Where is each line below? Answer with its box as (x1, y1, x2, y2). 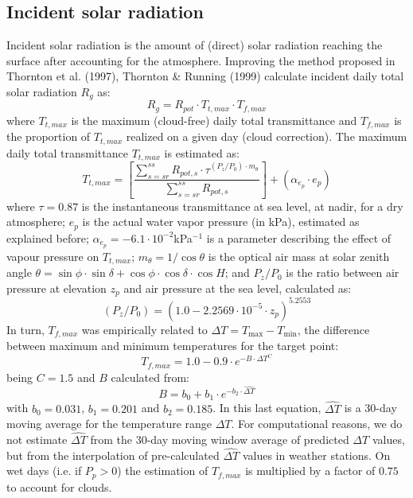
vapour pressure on (6, 247, 99, 264)
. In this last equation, (212, 399, 321, 416)
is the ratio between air (286, 264, 399, 281)
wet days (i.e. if (6, 462, 82, 479)
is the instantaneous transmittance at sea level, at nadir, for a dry (81, 197, 403, 214)
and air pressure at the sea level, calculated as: (123, 279, 352, 296)
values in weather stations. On (242, 446, 391, 463)
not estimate (6, 431, 68, 448)
